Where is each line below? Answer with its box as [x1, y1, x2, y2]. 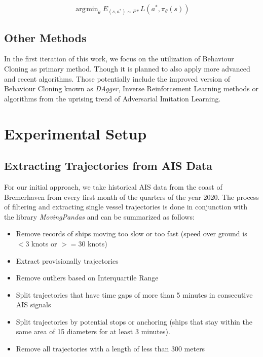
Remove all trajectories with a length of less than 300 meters [16, 343, 205, 354]
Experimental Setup [4, 123, 147, 144]
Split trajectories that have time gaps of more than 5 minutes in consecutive [16, 289, 253, 300]
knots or [31, 238, 57, 248]
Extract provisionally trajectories [16, 255, 119, 266]
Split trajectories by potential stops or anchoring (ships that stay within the [16, 316, 252, 327]
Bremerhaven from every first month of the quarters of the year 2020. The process [4, 191, 259, 202]
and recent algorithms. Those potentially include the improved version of [4, 73, 231, 84]
